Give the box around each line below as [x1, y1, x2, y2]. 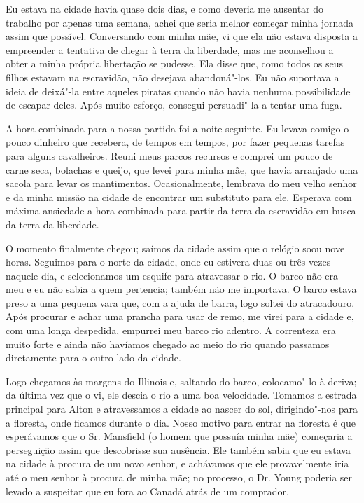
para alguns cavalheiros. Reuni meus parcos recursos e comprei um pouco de [6, 148, 333, 163]
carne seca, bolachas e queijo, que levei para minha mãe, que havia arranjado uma [6, 162, 358, 177]
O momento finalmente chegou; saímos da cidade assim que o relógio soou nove [6, 240, 345, 255]
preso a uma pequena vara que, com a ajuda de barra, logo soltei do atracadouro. [6, 295, 355, 310]
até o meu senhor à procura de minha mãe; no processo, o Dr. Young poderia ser [6, 470, 353, 484]
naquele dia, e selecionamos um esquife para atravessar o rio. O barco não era [6, 268, 339, 282]
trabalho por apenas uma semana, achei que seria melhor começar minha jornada [6, 15, 354, 29]
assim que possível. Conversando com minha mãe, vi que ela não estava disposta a [6, 29, 358, 43]
